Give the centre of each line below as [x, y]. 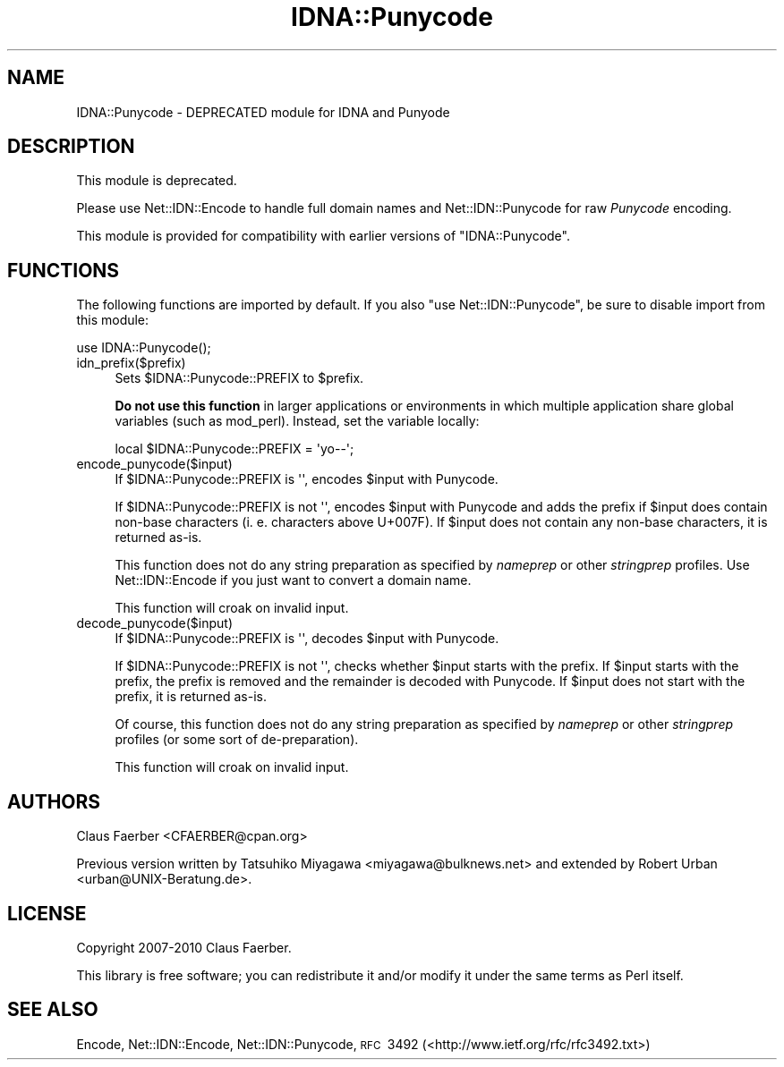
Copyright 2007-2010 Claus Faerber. [184, 947]
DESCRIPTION [71, 147]
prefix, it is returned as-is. [191, 697]
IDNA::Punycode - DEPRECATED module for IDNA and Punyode [263, 112]
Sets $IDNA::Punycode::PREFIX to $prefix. [239, 378]
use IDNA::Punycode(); [144, 348]
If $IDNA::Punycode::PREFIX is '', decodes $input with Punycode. [307, 639]
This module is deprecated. [157, 181]
